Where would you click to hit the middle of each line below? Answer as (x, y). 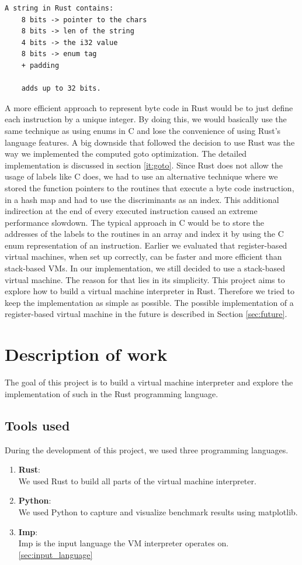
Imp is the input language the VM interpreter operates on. (124, 543)
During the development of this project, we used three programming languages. (147, 449)
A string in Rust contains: (59, 8)
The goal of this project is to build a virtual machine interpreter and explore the (149, 382)
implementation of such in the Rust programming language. (112, 393)
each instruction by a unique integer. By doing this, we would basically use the (146, 119)
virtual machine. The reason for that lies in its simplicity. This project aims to (145, 279)
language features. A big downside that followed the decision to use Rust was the (150, 142)
